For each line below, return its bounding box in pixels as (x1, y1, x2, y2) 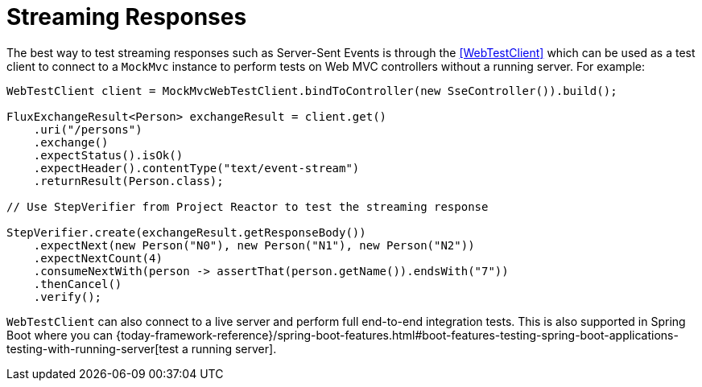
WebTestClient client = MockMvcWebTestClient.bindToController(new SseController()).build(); (6, 84, 617, 97)
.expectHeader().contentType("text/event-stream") (33, 161, 360, 175)
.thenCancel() (33, 277, 122, 290)
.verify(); (33, 290, 102, 303)
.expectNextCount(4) (33, 251, 163, 265)
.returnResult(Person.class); (33, 174, 224, 187)
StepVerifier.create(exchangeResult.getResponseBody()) (6, 225, 366, 239)
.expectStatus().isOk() (33, 148, 184, 162)
